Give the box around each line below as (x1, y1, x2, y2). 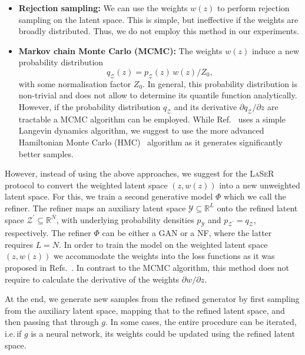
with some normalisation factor (18, 77, 131, 89)
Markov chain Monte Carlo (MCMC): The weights (18, 44, 223, 57)
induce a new (251, 44, 300, 57)
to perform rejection (217, 2, 290, 14)
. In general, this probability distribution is (142, 77, 298, 89)
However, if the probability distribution (18, 100, 161, 112)
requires (5, 238, 33, 250)
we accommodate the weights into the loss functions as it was (53, 250, 275, 262)
